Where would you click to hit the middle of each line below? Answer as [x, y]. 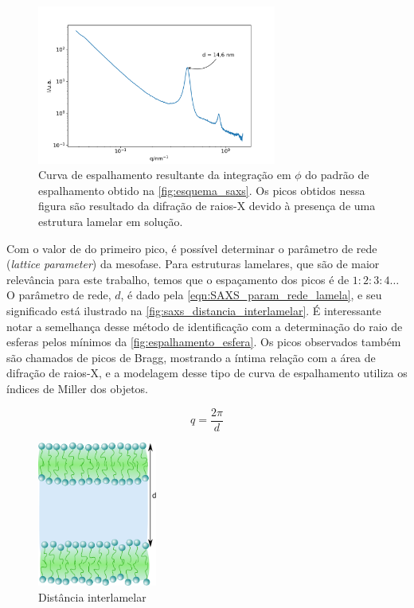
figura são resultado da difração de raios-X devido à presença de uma [207, 206]
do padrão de [337, 175]
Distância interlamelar [92, 596]
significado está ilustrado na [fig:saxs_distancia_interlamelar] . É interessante [194, 310]
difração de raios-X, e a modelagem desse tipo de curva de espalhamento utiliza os [207, 373]
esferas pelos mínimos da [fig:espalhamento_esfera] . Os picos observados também [204, 342]
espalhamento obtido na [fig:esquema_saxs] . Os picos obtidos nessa [202, 190]
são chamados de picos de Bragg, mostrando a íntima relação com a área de [191, 357]
